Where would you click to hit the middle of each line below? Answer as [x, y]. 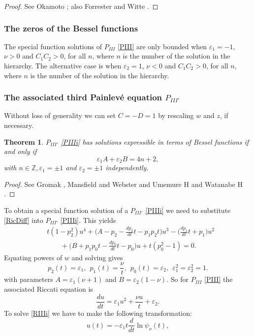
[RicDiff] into [24, 220]
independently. [127, 168]
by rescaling [176, 115]
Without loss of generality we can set [60, 115]
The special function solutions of [53, 46]
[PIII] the [219, 279]
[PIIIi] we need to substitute [188, 210]
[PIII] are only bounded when [162, 46]
